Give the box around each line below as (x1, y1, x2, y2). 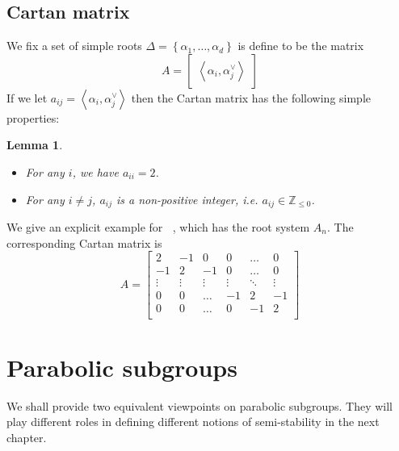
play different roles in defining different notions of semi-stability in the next (6, 413, 380, 430)
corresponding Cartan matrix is (6, 234, 162, 251)
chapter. (6, 428, 47, 445)
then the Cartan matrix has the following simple (131, 89, 372, 106)
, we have (72, 163, 119, 180)
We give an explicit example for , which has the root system (6, 219, 310, 236)
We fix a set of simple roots (6, 37, 142, 54)
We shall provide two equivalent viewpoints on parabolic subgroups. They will (6, 397, 393, 414)
